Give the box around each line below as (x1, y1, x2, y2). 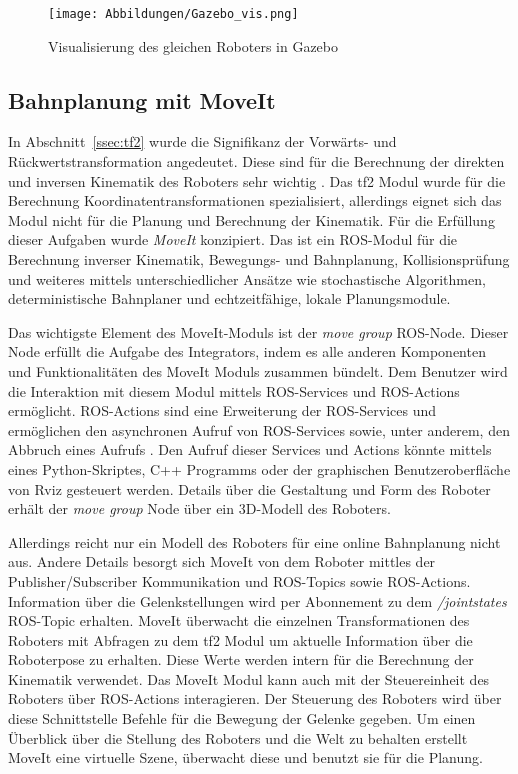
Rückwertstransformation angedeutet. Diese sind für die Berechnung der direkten (8, 151, 505, 172)
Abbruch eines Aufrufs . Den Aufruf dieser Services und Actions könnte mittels (8, 439, 492, 460)
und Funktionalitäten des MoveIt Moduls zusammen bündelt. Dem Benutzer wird (8, 360, 508, 381)
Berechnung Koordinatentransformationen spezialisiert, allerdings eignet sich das (8, 190, 502, 211)
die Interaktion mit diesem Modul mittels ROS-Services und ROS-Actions (8, 380, 460, 401)
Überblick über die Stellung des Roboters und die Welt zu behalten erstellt (8, 727, 468, 748)
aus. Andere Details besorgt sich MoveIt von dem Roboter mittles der (8, 551, 436, 572)
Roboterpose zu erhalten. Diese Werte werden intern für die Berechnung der (8, 649, 474, 670)
